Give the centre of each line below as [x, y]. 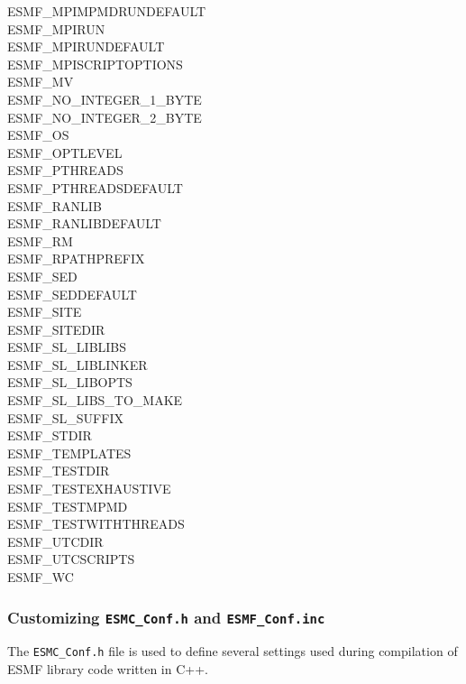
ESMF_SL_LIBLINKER [78, 364]
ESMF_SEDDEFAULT [72, 294]
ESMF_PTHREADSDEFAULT [95, 187]
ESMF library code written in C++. [108, 669]
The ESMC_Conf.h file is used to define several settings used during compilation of [233, 651]
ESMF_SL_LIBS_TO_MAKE [95, 400]
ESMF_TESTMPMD [68, 506]
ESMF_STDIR [50, 435]
